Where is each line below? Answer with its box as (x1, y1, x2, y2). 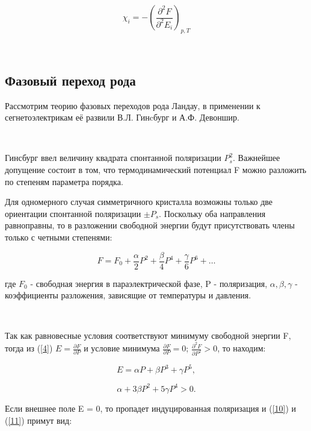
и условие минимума (84, 342, 160, 354)
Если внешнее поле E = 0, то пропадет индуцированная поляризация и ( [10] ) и (5, 401, 297, 414)
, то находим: (217, 342, 266, 354)
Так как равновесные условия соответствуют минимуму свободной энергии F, (5, 329, 291, 342)
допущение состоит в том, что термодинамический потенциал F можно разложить (5, 163, 307, 175)
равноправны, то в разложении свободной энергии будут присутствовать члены (5, 219, 295, 231)
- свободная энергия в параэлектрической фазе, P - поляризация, (30, 277, 268, 289)
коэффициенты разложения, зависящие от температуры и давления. (5, 289, 251, 301)
